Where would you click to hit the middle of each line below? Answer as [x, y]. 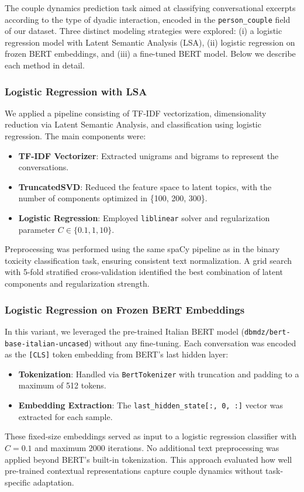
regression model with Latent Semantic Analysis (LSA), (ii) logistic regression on [150, 42]
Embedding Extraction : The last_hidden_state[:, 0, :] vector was [151, 405]
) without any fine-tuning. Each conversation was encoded [192, 343]
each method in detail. [45, 65]
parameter [37, 229]
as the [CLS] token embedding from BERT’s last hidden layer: [117, 354]
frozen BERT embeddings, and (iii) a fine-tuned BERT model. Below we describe [150, 54]
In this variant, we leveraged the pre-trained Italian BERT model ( [125, 331]
